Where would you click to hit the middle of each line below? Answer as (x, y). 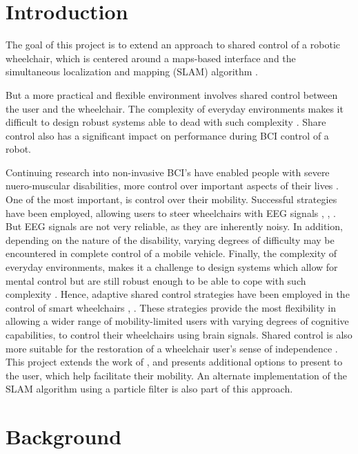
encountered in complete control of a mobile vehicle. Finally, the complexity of (171, 253)
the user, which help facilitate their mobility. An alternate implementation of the (176, 375)
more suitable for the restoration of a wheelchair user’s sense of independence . (172, 348)
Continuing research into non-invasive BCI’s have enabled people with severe (168, 172)
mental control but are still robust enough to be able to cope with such (156, 280)
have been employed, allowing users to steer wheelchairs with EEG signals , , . (171, 212)
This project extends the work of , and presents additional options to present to (174, 362)
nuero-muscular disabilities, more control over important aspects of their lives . (172, 186)
